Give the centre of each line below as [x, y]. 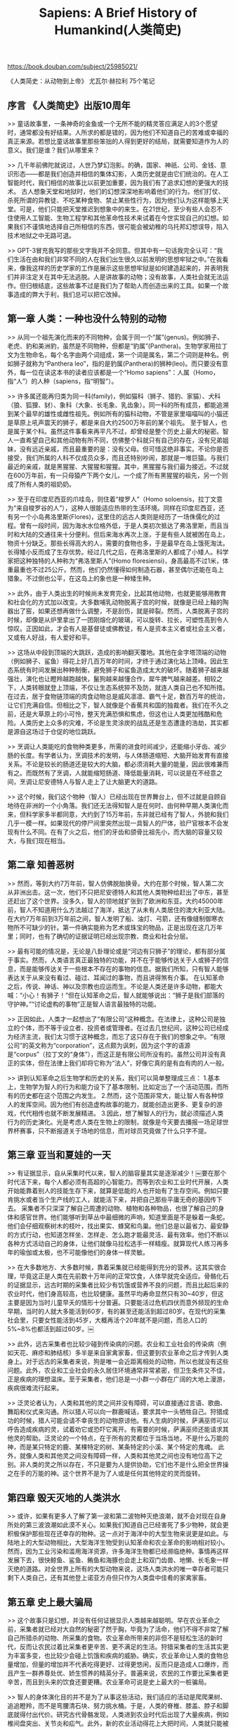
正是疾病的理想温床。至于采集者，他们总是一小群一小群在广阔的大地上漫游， [118, 1379]
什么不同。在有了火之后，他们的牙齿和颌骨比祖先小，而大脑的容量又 [118, 832]
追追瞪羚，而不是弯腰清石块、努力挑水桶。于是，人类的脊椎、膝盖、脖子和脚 [118, 1706]
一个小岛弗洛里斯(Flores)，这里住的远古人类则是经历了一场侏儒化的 [117, 516]
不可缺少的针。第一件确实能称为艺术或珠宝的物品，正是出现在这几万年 [121, 927]
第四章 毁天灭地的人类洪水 [64, 1498]
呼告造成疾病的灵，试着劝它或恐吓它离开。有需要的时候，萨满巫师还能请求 [115, 1429]
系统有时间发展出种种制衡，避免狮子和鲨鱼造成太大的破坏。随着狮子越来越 [121, 670]
